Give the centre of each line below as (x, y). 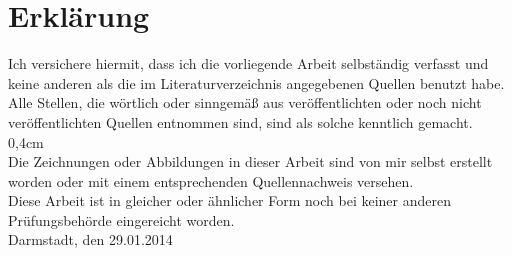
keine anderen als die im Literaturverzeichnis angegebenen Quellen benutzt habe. (256, 82)
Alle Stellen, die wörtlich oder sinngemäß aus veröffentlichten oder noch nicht (245, 102)
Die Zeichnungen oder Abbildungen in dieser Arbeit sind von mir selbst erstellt (250, 161)
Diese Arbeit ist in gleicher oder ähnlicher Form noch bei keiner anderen (229, 200)
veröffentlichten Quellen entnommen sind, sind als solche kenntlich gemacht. (240, 121)
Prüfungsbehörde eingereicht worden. (121, 219)
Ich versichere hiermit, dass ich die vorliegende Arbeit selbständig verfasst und (248, 63)
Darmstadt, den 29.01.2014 (90, 239)
